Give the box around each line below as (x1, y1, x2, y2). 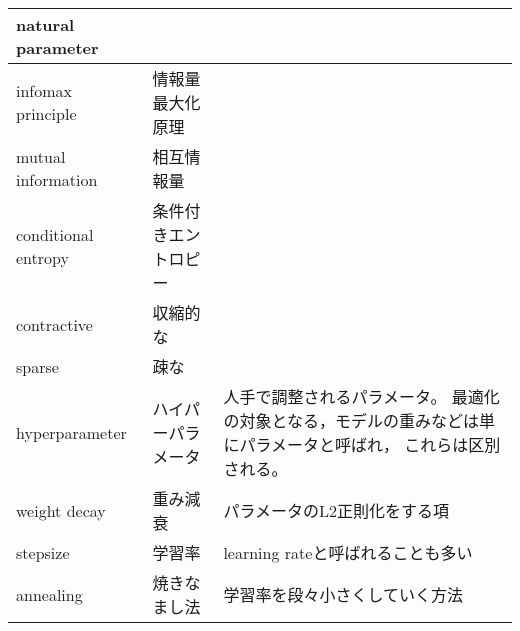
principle (16, 102, 77, 125)
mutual (16, 145, 66, 168)
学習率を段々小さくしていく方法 (223, 583, 463, 606)
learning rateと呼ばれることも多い (223, 541, 473, 564)
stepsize (16, 540, 70, 564)
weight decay (16, 498, 106, 522)
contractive (16, 312, 93, 336)
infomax (16, 79, 73, 102)
